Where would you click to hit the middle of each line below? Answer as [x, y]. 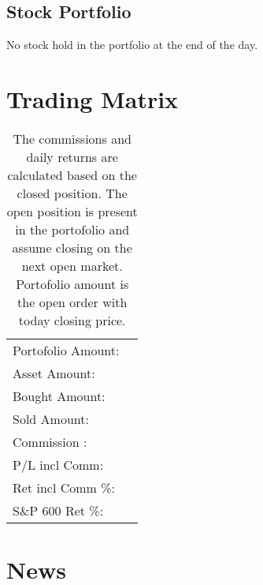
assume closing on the [72, 247]
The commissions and [72, 138]
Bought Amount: [59, 396]
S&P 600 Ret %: [58, 510]
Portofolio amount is [72, 283]
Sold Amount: [51, 418]
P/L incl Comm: [58, 464]
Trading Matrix [93, 98]
